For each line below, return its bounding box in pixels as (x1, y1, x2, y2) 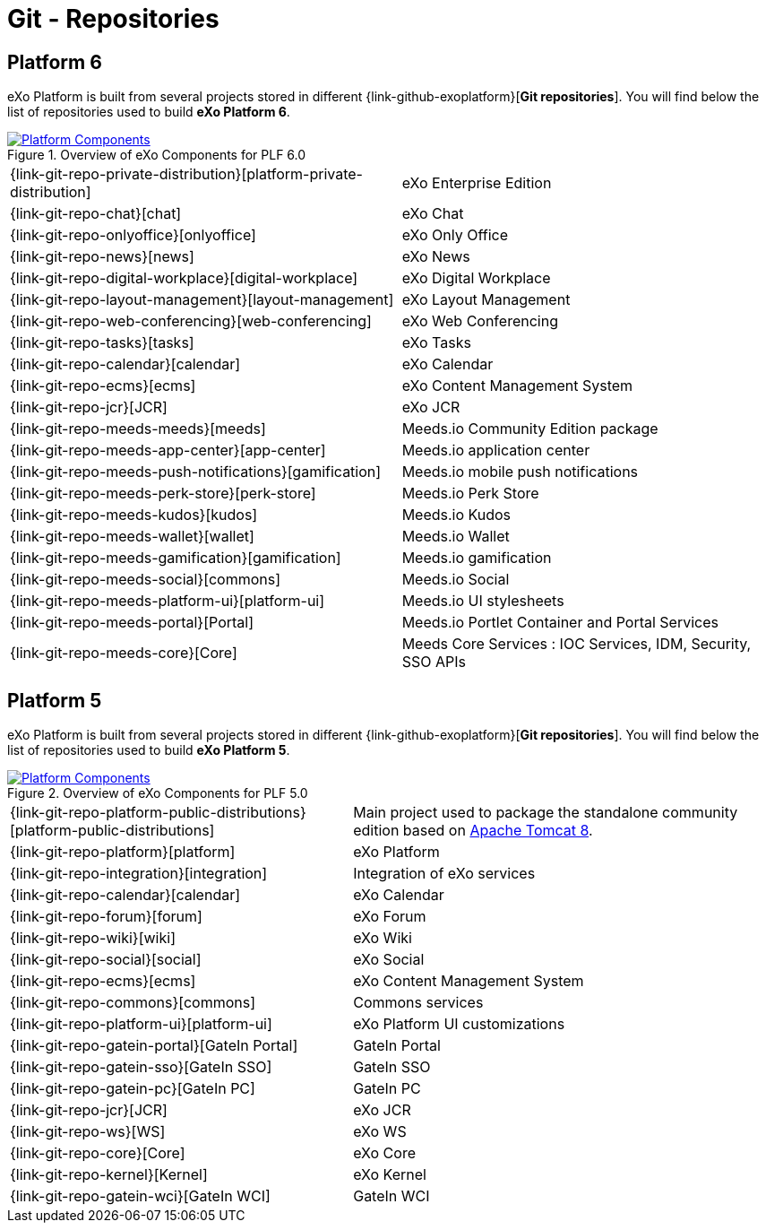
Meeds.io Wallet (401, 527, 510, 546)
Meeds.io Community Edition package (401, 420, 658, 438)
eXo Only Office (401, 226, 508, 245)
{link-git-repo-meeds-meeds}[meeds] (10, 420, 266, 438)
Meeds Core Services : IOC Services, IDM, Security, (401, 635, 752, 654)
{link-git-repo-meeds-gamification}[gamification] (10, 549, 341, 567)
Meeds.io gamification (401, 549, 552, 567)
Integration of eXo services (353, 864, 536, 883)
